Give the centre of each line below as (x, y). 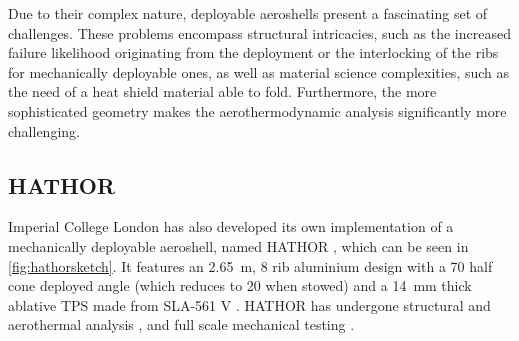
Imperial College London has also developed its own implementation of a (231, 226)
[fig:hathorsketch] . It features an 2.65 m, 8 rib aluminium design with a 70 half (250, 265)
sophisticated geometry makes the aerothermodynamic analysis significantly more (257, 110)
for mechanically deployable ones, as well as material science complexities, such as (259, 71)
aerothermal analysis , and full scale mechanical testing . (181, 324)
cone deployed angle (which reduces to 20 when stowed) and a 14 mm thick (240, 285)
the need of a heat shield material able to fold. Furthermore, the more (222, 91)
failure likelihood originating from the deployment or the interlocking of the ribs (253, 52)
